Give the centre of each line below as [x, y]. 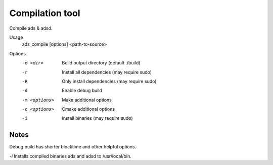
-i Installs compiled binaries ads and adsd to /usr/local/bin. [70, 156]
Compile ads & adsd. [31, 28]
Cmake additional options [88, 109]
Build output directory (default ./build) [101, 63]
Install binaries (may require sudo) [98, 118]
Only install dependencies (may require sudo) [109, 81]
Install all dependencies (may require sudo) [107, 72]
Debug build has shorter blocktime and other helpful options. [73, 147]
